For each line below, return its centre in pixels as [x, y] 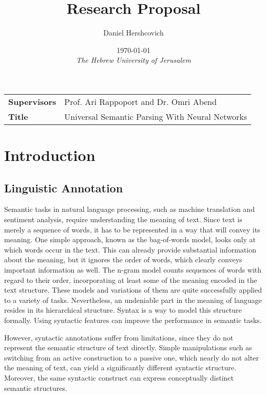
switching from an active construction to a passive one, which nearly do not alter [131, 357]
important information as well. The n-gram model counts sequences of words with [133, 270]
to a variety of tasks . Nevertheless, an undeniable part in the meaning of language [133, 300]
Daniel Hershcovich [134, 33]
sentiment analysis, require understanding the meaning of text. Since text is [123, 219]
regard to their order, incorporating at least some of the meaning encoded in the [131, 280]
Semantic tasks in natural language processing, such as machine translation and [129, 209]
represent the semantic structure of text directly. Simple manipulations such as [128, 347]
